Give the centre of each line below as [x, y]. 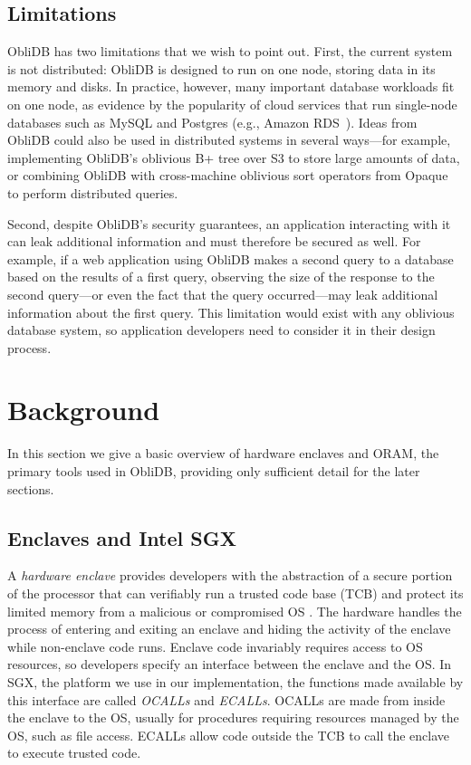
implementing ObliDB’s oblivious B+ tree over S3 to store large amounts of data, [234, 157]
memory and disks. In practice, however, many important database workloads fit [231, 86]
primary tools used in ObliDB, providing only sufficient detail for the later [214, 471]
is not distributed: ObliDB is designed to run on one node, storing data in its [221, 68]
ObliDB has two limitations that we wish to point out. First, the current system [230, 51]
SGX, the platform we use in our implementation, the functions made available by [235, 681]
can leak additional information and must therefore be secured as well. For [214, 241]
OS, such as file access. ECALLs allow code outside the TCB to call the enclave [229, 735]
